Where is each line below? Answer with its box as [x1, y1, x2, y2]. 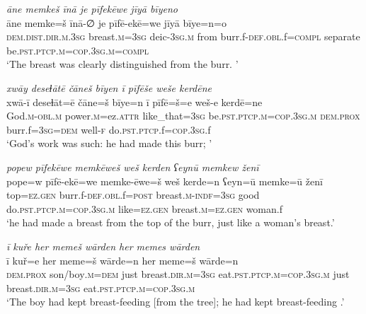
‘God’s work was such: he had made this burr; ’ [6, 136, 212, 151]
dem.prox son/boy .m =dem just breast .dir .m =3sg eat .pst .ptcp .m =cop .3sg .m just [6, 267, 350, 281]
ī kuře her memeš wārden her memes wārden [6, 238, 200, 253]
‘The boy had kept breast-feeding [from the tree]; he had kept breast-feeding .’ [6, 294, 345, 309]
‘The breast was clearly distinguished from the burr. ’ [6, 57, 239, 71]
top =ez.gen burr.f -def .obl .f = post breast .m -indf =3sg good [6, 187, 260, 202]
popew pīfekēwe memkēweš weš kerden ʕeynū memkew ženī [6, 159, 259, 174]
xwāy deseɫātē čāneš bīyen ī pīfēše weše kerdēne [6, 80, 212, 95]
